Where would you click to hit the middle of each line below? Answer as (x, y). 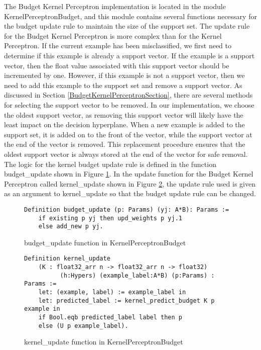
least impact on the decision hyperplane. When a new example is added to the (124, 124)
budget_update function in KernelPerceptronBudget (105, 242)
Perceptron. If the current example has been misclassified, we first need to (118, 46)
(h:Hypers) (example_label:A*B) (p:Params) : (137, 275)
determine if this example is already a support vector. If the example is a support (129, 55)
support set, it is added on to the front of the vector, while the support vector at (128, 134)
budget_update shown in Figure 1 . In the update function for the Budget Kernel (129, 174)
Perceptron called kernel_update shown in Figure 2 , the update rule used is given (130, 183)
